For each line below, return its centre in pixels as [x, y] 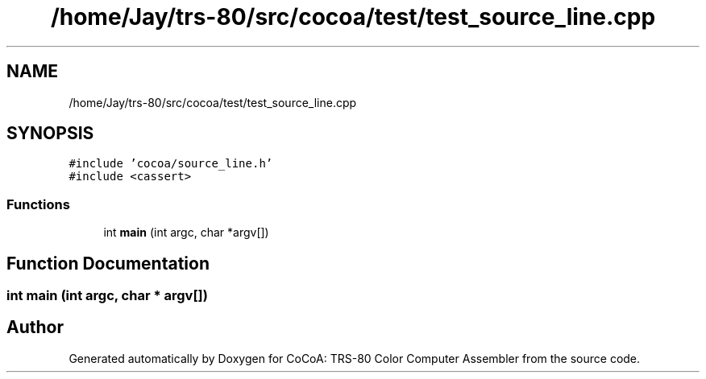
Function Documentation [108, 263]
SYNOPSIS [50, 134]
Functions [38, 204]
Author [35, 328]
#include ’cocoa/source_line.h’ [171, 164]
